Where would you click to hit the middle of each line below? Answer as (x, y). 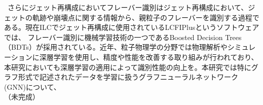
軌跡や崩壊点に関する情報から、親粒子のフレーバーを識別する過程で (146, 17)
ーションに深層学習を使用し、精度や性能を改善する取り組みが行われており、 (131, 57)
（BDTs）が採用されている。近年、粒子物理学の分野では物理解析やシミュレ (130, 47)
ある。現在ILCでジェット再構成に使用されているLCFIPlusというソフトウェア (132, 27)
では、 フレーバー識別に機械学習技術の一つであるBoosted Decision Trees (123, 37)
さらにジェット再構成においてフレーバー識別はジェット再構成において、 (128, 7)
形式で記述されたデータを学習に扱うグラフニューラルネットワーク (128, 77)
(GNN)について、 (32, 86)
